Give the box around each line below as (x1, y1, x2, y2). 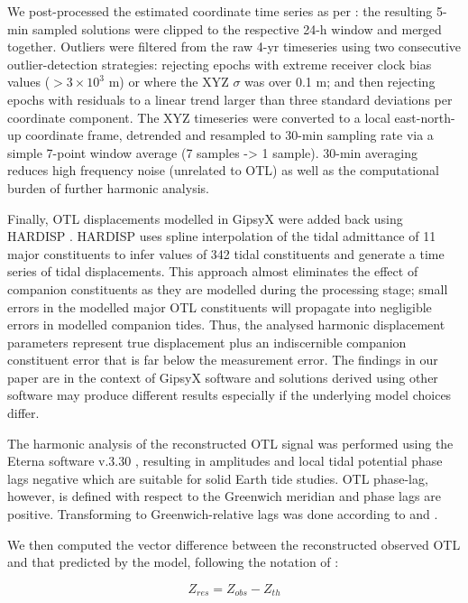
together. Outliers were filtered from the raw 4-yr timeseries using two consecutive (7, 37, 462, 56)
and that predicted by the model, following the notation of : (7, 552, 339, 571)
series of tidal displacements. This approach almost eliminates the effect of (7, 262, 418, 281)
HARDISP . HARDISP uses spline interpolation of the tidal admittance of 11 (7, 227, 436, 246)
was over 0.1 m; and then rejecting (244, 72, 436, 91)
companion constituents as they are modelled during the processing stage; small (7, 279, 448, 298)
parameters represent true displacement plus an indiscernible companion (7, 332, 407, 351)
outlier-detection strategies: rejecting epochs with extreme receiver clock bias (7, 54, 432, 73)
